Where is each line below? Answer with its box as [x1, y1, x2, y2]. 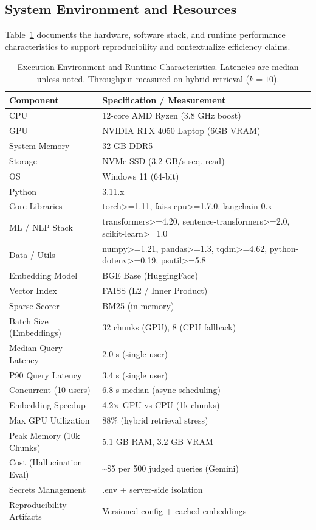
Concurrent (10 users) [9, 383, 91, 396]
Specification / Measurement [102, 93, 226, 106]
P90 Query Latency [9, 368, 82, 381]
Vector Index [9, 284, 57, 297]
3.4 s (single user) [102, 368, 168, 381]
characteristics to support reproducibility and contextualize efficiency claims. [5, 40, 290, 52]
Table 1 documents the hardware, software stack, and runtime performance [5, 28, 286, 41]
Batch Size [9, 314, 49, 327]
